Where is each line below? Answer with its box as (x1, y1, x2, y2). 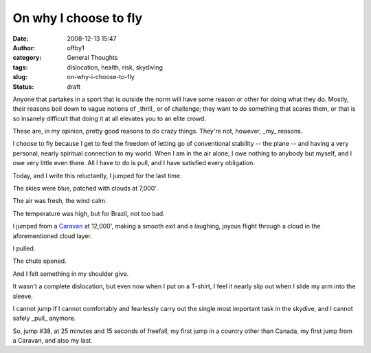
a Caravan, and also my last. (12, 336, 93, 345)
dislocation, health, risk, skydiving (67, 63, 164, 72)
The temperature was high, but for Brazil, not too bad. (12, 209, 165, 217)
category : (12, 54, 42, 62)
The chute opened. (12, 257, 67, 265)
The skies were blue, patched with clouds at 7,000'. (12, 184, 158, 193)
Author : (12, 43, 36, 52)
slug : (12, 73, 27, 81)
